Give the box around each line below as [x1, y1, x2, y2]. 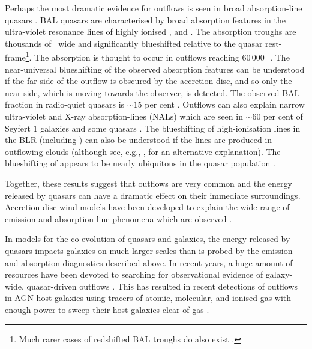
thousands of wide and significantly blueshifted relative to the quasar [5, 37, 263, 49]
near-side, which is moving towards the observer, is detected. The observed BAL [5, 86, 300, 99]
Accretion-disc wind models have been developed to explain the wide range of [5, 201, 290, 213]
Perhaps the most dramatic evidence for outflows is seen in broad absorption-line [5, 2, 302, 14]
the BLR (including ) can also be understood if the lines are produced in [5, 133, 272, 146]
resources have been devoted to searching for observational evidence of [5, 268, 263, 281]
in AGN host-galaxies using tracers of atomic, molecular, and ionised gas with [5, 291, 292, 304]
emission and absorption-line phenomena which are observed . [5, 212, 232, 225]
